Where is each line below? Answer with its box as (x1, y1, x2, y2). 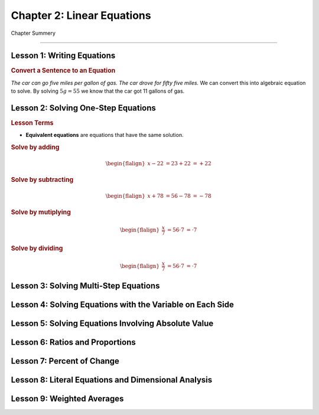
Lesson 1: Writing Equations (11, 51, 116, 61)
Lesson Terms (11, 119, 54, 127)
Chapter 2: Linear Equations (11, 9, 151, 22)
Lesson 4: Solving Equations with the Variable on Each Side (11, 299, 235, 309)
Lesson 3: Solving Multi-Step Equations (11, 280, 160, 290)
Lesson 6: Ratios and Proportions (11, 337, 136, 347)
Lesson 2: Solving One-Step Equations (11, 103, 157, 113)
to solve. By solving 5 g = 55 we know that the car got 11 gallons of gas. (11, 87, 185, 94)
